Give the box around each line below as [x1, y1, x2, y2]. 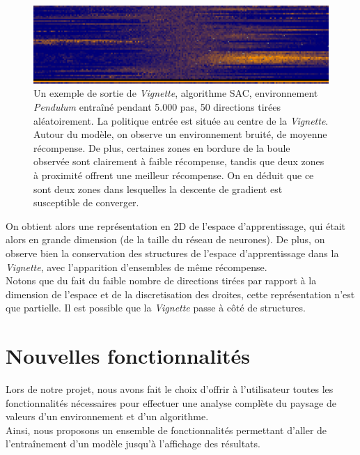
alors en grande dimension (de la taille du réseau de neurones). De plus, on [6, 232, 325, 247]
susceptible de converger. [33, 195, 139, 210]
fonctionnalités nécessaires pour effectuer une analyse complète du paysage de [6, 395, 336, 410]
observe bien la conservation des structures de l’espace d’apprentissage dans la [6, 245, 339, 260]
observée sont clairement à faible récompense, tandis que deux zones [33, 154, 324, 169]
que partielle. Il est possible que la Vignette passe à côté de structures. [6, 300, 306, 315]
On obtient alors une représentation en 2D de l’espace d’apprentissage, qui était [6, 218, 346, 233]
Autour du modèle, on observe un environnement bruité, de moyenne [33, 127, 327, 141]
